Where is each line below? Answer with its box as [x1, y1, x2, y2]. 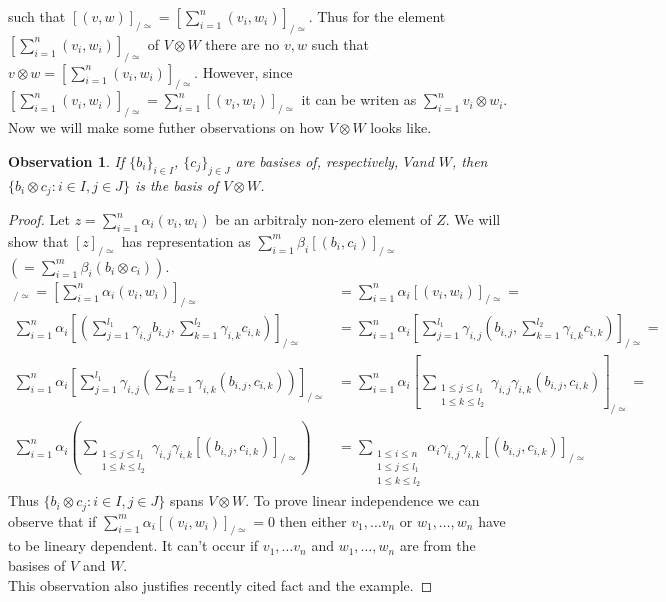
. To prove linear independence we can [245, 490, 480, 511]
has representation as [121, 230, 251, 251]
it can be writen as [301, 89, 417, 110]
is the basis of [134, 174, 219, 195]
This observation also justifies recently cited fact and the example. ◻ [8, 574, 433, 595]
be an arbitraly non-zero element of [215, 209, 432, 230]
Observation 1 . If [8, 150, 125, 171]
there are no [205, 33, 280, 54]
